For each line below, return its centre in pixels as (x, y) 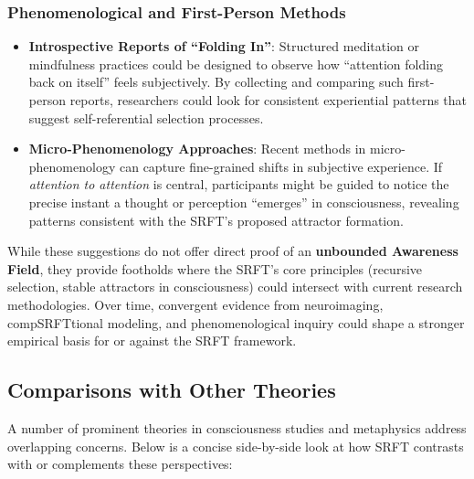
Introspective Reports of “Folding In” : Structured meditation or (224, 46)
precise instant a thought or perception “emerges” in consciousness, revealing (244, 202)
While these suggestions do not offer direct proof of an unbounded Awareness (233, 251)
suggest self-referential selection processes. (146, 117)
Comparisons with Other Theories (172, 390)
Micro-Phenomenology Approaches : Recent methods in (197, 149)
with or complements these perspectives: (120, 464)
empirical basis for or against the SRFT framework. (152, 341)
